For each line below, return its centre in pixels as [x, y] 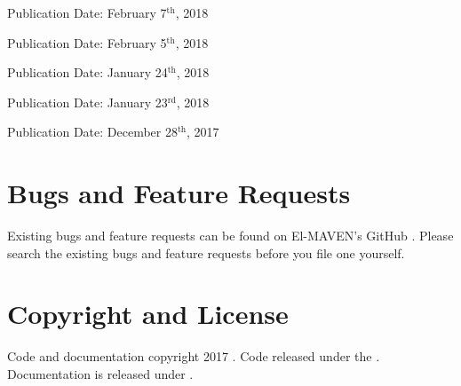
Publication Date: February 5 [87, 42]
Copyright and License [148, 314]
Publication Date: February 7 [87, 12]
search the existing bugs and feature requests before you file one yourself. [206, 252]
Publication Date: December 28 [92, 132]
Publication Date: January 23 [87, 102]
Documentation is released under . [100, 374]
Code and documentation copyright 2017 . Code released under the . [194, 356]
